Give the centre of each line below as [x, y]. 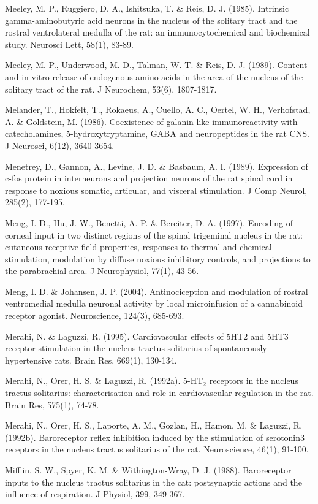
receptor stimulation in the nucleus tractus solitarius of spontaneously [136, 348]
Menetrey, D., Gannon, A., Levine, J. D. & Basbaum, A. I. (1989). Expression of [157, 166]
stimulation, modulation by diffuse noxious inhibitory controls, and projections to [158, 258]
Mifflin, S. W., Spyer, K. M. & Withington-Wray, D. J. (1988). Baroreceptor [148, 470]
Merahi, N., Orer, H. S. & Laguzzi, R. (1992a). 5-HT [104, 380]
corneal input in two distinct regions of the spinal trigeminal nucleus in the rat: [154, 235]
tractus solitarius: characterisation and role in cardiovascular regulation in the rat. [159, 393]
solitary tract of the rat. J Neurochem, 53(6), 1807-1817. [111, 89]
